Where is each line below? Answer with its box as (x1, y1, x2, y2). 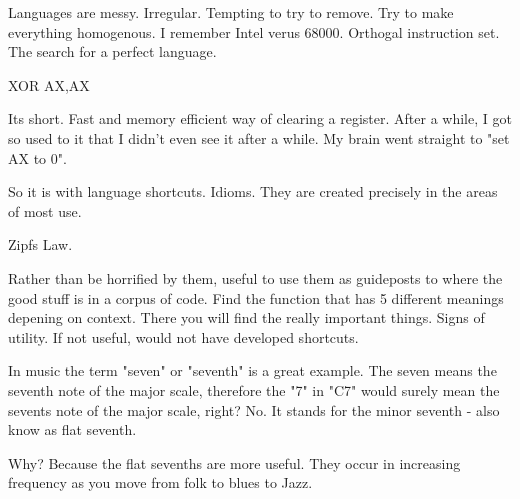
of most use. (8, 200, 82, 221)
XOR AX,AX (8, 74, 90, 95)
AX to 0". (8, 147, 67, 168)
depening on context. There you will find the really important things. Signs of (8, 307, 485, 328)
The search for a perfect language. (8, 41, 217, 62)
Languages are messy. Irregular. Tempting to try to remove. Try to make (8, 2, 454, 22)
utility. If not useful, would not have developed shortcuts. (8, 326, 359, 347)
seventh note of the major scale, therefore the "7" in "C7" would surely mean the (8, 379, 500, 400)
